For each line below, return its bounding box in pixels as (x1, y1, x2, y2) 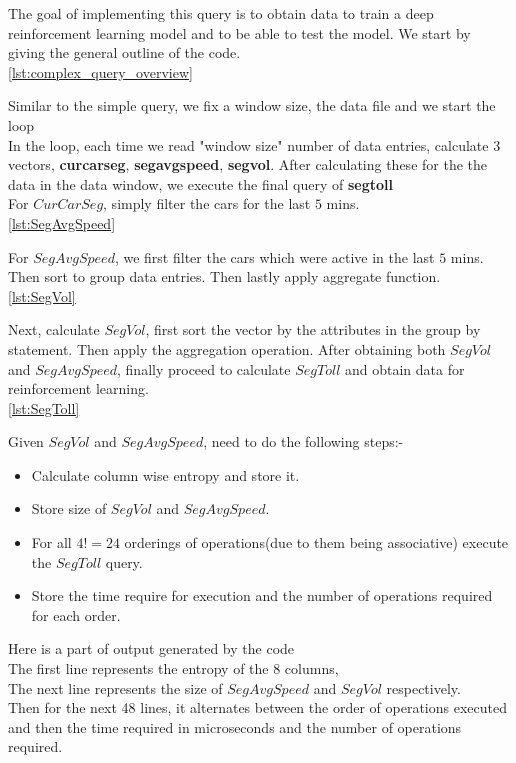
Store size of (31, 498, 107, 519)
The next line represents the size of (8, 677, 223, 698)
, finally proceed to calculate (117, 358, 291, 379)
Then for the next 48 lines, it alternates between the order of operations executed (8, 697, 507, 718)
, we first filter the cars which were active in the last (114, 246, 435, 267)
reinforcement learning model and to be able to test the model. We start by (8, 22, 471, 43)
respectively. (386, 677, 461, 698)
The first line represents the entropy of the (8, 658, 269, 679)
